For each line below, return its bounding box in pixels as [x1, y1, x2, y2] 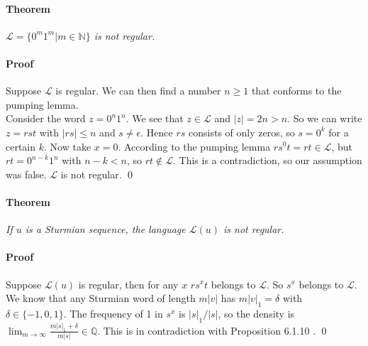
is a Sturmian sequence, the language [25, 222, 186, 237]
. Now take [44, 139, 91, 153]
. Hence [140, 124, 173, 139]
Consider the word [6, 111, 86, 126]
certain [6, 139, 36, 153]
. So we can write [287, 111, 362, 126]
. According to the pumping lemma [118, 139, 271, 153]
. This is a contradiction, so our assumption [173, 153, 362, 168]
